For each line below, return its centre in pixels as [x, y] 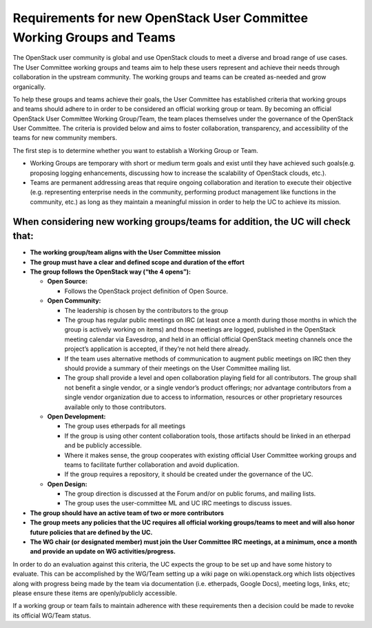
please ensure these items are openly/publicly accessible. [95, 593]
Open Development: [76, 416]
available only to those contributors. [115, 407]
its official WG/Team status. [52, 615]
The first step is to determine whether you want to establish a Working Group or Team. [135, 150]
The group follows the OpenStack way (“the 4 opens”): [110, 272]
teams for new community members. [65, 138]
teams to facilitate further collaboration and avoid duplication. [152, 465]
